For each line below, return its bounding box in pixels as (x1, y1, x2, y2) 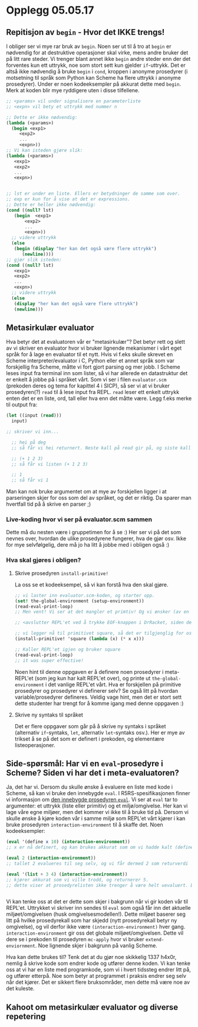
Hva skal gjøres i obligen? (6, 556, 81, 564)
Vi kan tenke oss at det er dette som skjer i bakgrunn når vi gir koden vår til (6, 898, 189, 905)
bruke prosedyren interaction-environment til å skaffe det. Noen (6, 821, 163, 828)
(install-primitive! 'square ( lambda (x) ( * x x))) (14, 636, 144, 642)
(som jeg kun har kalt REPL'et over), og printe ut (34, 674, 151, 682)
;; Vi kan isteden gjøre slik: (6, 147, 83, 153)
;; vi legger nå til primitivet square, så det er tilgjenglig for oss (14, 631, 194, 637)
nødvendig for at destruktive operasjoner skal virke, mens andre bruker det (6, 49, 189, 56)
